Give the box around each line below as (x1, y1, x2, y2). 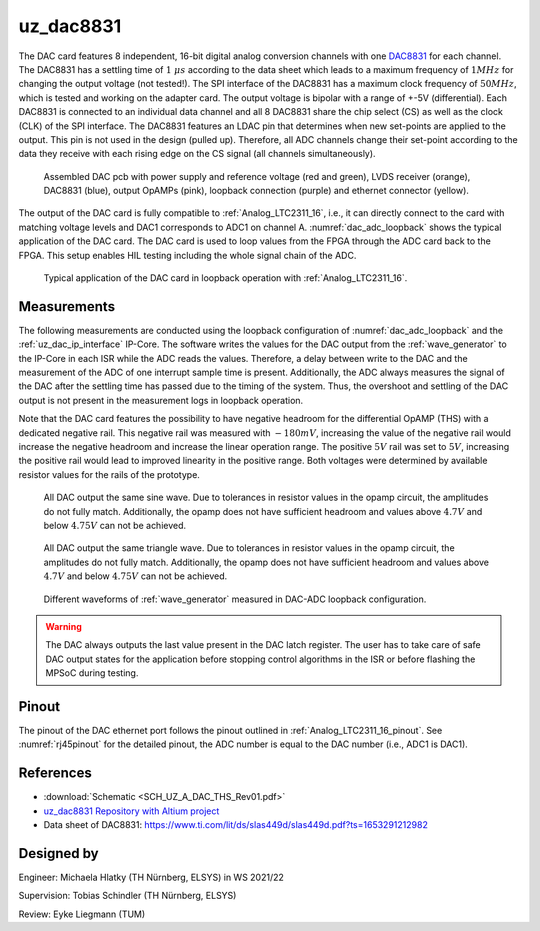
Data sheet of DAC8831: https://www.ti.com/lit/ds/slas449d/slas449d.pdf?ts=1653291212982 (43, 819, 429, 831)
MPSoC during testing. (45, 667, 139, 679)
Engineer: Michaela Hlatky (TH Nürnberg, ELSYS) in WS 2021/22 (18, 871, 285, 884)
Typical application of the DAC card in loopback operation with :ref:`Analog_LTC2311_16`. (43, 272, 408, 284)
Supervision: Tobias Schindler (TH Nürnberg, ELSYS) (18, 890, 237, 902)
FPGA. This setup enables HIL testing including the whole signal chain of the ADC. (18, 249, 357, 261)
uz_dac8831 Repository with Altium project (43, 805, 220, 817)
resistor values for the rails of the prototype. (18, 468, 200, 480)
